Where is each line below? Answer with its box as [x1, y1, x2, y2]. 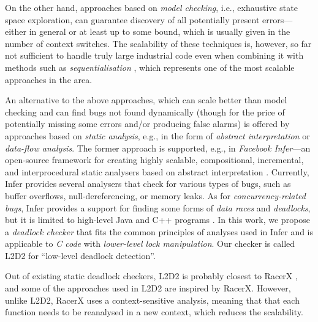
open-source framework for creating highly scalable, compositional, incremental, [5, 153, 304, 166]
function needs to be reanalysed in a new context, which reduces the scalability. [5, 306, 303, 318]
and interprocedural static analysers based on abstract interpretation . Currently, [5, 165, 309, 178]
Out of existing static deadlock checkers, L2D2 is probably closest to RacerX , [5, 269, 298, 282]
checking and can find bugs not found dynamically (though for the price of [5, 105, 285, 118]
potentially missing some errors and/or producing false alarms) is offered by [5, 117, 290, 130]
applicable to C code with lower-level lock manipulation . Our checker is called [5, 237, 295, 250]
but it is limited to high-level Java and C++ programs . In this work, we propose [5, 213, 311, 226]
